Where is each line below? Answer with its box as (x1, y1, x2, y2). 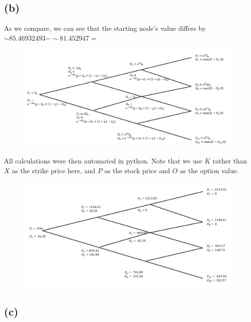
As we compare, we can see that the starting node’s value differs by (4, 23, 206, 33)
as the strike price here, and (12, 165, 95, 175)
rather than (212, 156, 247, 166)
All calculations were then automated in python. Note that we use (4, 156, 203, 166)
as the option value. (180, 165, 239, 175)
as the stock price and (104, 165, 170, 175)
